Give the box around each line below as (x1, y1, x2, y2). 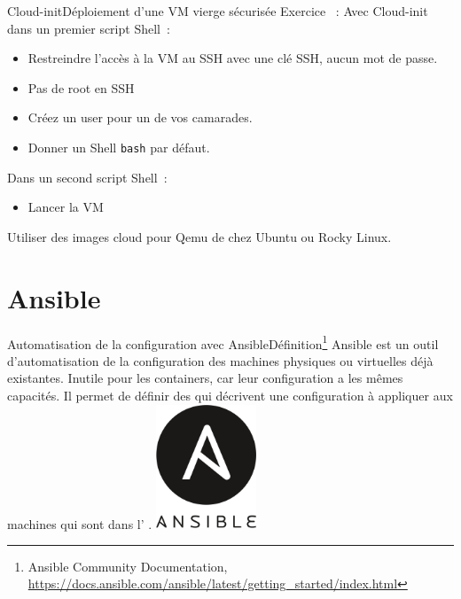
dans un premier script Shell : (7, 19, 170, 37)
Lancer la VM (27, 198, 104, 216)
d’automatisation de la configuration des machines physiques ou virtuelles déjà (7, 351, 434, 370)
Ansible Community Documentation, (27, 556, 228, 575)
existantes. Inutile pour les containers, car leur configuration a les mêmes (7, 369, 403, 387)
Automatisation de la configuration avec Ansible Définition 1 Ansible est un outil (7, 331, 439, 353)
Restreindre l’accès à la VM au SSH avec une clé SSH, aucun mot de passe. (27, 49, 438, 67)
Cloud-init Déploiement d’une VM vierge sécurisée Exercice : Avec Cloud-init (7, 2, 428, 19)
